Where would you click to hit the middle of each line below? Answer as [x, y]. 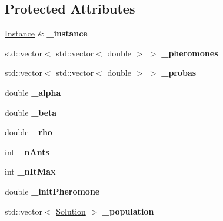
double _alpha [33, 92]
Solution [71, 211]
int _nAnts [27, 151]
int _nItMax [30, 171]
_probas [179, 73]
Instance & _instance [46, 33]
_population [128, 211]
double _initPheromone [52, 191]
